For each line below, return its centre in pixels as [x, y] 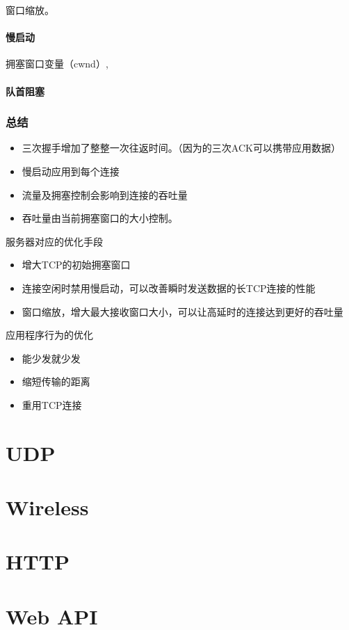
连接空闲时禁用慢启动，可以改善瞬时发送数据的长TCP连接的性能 [169, 288]
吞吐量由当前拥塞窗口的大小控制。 [100, 218]
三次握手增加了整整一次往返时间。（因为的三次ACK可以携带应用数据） [181, 148]
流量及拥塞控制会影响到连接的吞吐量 [105, 194]
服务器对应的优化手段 [54, 241]
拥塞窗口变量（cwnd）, [57, 64]
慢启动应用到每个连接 [71, 171]
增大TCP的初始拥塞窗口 [76, 265]
